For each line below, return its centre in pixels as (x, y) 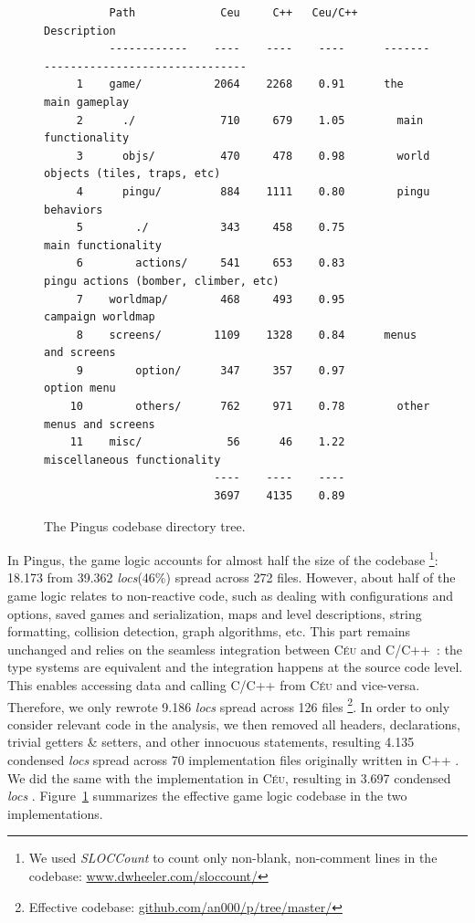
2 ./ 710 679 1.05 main (250, 120)
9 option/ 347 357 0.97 (211, 370)
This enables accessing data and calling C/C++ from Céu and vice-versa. (214, 685)
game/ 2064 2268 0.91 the (256, 84)
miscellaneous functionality (132, 460)
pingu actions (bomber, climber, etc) (162, 281)
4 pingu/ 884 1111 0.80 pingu (253, 191)
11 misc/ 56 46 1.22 (207, 442)
